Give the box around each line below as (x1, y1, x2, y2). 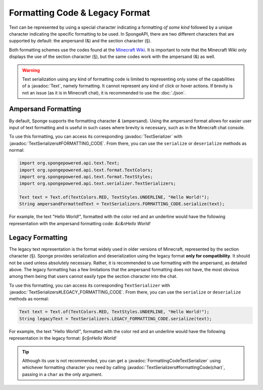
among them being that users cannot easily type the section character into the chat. (9, 273, 178, 279)
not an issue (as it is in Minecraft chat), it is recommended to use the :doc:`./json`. (22, 90, 186, 96)
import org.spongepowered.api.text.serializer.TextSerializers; (19, 181, 176, 186)
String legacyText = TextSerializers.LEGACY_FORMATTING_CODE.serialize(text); (19, 316, 212, 321)
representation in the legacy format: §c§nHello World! (9, 335, 117, 341)
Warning (22, 67, 40, 73)
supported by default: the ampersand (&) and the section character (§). (9, 38, 152, 44)
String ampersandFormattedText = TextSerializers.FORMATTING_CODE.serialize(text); (19, 201, 225, 207)
